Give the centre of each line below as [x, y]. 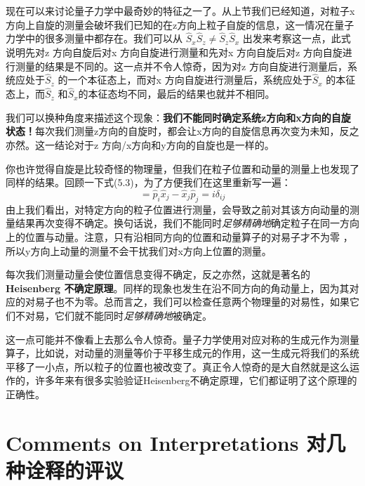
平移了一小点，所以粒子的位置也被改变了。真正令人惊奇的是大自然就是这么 [178, 366]
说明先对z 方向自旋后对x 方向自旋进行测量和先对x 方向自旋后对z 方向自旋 [174, 52]
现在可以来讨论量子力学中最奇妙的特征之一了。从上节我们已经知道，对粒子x [180, 11]
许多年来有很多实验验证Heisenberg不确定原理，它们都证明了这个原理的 [196, 380]
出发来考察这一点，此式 [297, 38]
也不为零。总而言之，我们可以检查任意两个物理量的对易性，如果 [202, 302]
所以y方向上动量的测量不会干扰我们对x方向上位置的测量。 [139, 250]
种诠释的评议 [65, 469]
